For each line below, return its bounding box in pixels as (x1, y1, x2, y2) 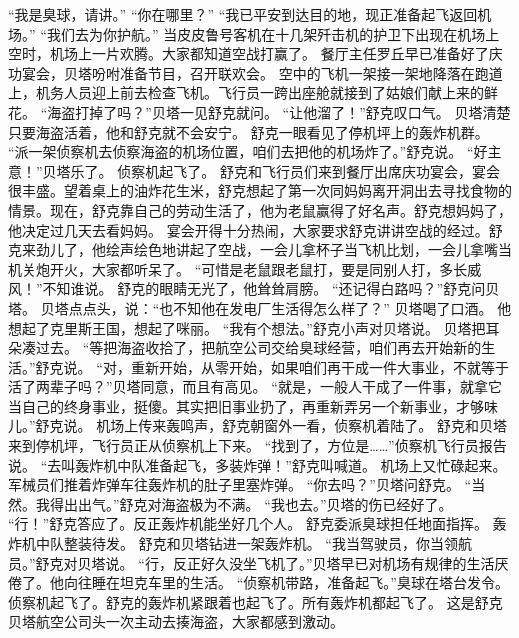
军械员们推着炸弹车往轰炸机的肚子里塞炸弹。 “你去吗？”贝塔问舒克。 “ (8, 474, 472, 495)
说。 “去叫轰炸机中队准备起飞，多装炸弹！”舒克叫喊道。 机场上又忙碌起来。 (8, 454, 507, 475)
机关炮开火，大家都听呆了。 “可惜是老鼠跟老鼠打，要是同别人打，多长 (8, 258, 468, 279)
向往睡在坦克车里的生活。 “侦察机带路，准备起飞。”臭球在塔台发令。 (63, 572, 509, 593)
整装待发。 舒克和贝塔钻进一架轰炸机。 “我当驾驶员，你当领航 (63, 533, 472, 554)
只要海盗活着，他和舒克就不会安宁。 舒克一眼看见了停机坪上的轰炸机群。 (8, 121, 489, 142)
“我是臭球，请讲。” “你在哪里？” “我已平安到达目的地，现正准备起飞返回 (8, 4, 478, 24)
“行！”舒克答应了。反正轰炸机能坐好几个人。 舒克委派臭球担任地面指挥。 (8, 513, 488, 534)
